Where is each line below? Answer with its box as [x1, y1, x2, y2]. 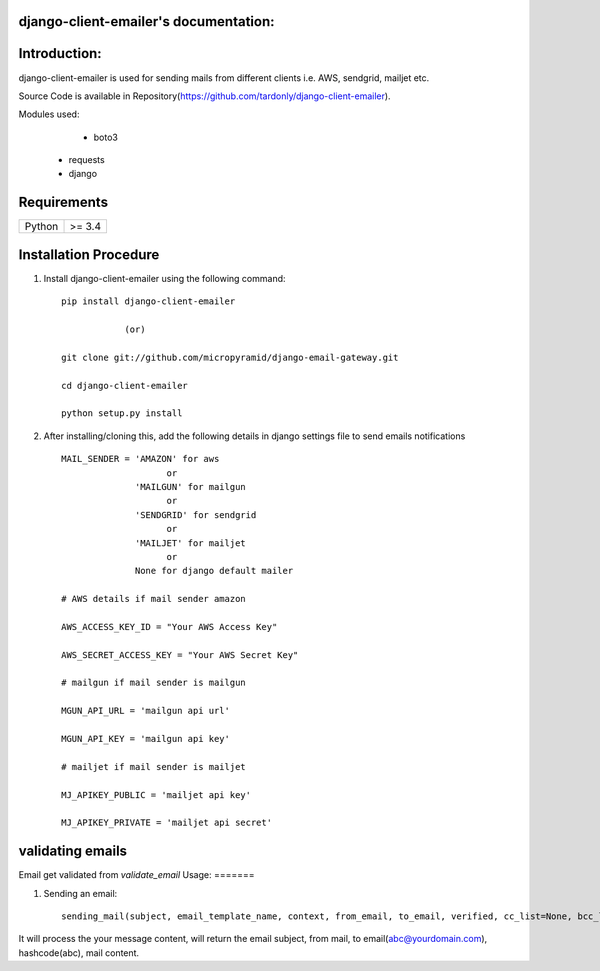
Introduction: [18, 45, 102, 62]
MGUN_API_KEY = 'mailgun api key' [61, 733, 230, 745]
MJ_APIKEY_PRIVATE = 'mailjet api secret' [61, 817, 273, 829]
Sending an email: [43, 887, 118, 899]
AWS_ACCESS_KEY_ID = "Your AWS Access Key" [61, 621, 278, 632]
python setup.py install [61, 408, 183, 419]
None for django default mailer [135, 565, 294, 577]
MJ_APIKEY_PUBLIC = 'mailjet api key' [61, 789, 252, 800]
